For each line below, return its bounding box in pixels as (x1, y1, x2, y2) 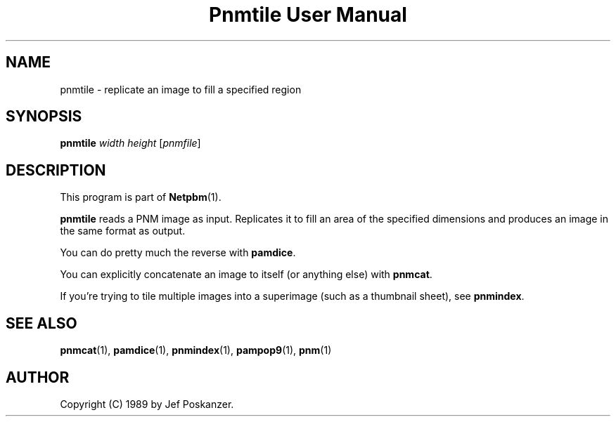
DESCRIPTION (6, 161, 106, 179)
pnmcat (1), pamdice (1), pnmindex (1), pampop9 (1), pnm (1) (60, 344, 332, 357)
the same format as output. (60, 225, 186, 237)
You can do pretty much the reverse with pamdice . (60, 246, 296, 259)
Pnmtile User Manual (209, 3, 407, 27)
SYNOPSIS (6, 107, 82, 126)
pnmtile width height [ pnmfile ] (60, 137, 201, 150)
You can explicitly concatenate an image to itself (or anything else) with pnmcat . (60, 268, 432, 281)
